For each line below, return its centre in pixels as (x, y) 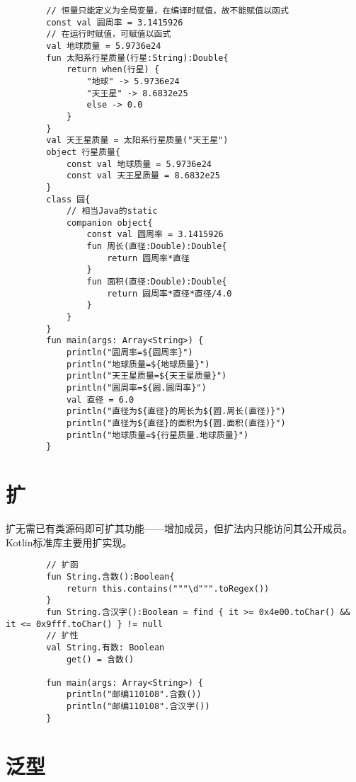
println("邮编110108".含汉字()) (138, 707)
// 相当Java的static (112, 211)
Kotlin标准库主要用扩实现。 (69, 542)
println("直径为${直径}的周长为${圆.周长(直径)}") (176, 412)
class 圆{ (68, 199)
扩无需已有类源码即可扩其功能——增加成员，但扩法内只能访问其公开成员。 (179, 528)
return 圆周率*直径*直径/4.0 (170, 293)
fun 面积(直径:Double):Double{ (157, 282)
